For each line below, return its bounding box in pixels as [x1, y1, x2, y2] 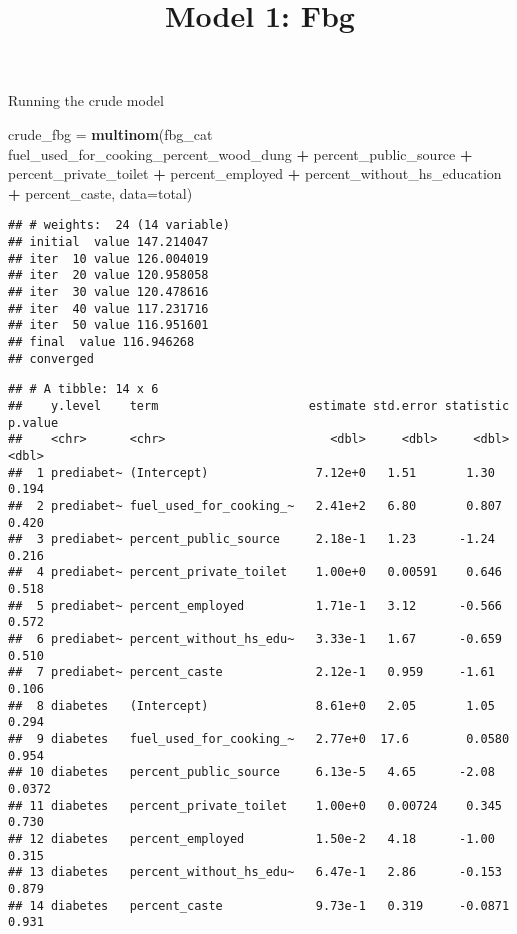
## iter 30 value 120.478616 [8, 284, 209, 299]
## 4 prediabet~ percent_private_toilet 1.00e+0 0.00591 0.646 [8, 565, 502, 580]
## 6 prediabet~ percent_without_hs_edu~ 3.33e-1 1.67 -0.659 [8, 632, 502, 647]
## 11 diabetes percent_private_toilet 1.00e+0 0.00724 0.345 [8, 798, 502, 813]
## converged [8, 351, 94, 366]
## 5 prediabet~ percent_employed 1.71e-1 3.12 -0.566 [8, 598, 502, 613]
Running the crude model [8, 90, 164, 111]
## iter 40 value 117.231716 [8, 301, 209, 316]
